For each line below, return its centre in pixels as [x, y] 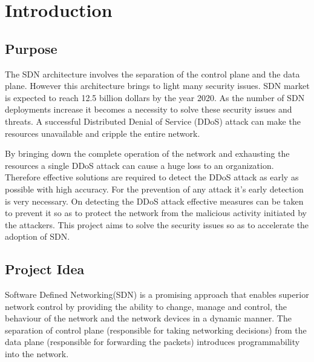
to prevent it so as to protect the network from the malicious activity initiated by [156, 213]
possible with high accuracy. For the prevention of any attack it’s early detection [154, 189]
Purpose [31, 48]
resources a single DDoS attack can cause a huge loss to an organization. [139, 165]
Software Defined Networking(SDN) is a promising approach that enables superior [157, 295]
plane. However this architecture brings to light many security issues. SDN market [157, 86]
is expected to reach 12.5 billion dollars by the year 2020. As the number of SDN [155, 97]
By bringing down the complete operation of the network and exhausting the [147, 153]
